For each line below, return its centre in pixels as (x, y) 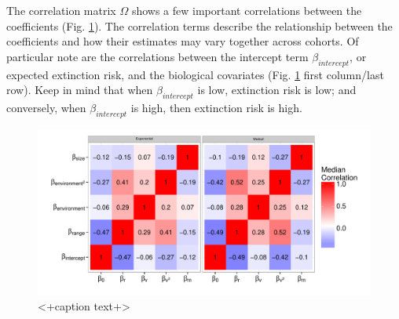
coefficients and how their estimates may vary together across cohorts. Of (183, 41)
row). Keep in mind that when (80, 90)
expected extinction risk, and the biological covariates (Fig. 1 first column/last (195, 74)
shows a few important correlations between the (247, 10)
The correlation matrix (61, 10)
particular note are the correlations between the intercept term (157, 56)
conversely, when (46, 107)
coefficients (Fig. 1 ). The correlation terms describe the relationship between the (199, 25)
